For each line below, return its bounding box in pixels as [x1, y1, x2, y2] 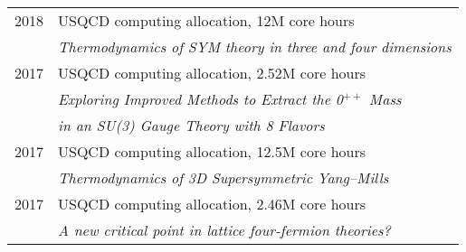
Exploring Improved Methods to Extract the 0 [58, 89, 343, 109]
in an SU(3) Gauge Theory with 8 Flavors [58, 115, 325, 135]
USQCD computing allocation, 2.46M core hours [58, 193, 366, 214]
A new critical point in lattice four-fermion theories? [58, 219, 391, 240]
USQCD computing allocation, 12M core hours [58, 10, 355, 31]
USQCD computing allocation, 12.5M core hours [58, 141, 366, 162]
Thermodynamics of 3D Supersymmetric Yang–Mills [58, 167, 389, 188]
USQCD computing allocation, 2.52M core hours [58, 62, 366, 83]
